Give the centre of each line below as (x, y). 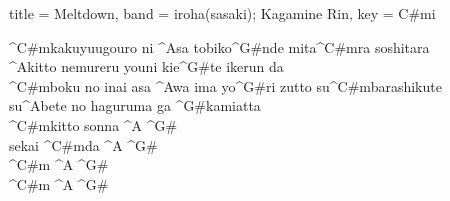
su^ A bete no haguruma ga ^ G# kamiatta (135, 105)
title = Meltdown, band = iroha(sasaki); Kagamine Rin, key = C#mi (222, 13)
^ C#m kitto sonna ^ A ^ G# (93, 124)
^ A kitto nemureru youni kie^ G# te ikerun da (146, 66)
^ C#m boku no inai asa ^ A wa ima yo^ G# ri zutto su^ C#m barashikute (225, 85)
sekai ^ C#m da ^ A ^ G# (83, 144)
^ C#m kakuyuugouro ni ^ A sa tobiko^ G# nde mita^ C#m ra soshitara (219, 46)
